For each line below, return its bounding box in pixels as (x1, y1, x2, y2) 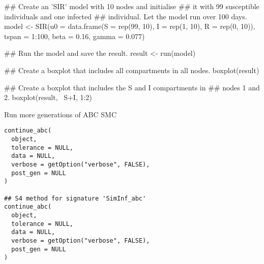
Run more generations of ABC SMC (4, 109, 117, 119)
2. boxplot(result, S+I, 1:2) (4, 92, 92, 103)
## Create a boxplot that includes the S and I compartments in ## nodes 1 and (4, 82, 260, 92)
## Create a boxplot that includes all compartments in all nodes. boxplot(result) (4, 64, 259, 75)
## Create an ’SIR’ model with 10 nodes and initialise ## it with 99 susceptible (4, 1, 259, 11)
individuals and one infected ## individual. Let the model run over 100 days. (4, 11, 247, 21)
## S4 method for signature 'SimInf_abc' (4, 194, 146, 202)
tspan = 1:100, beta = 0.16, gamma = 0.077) (4, 30, 145, 41)
